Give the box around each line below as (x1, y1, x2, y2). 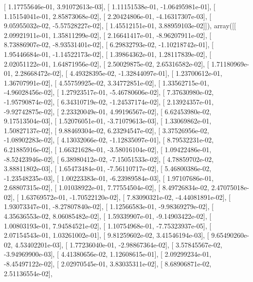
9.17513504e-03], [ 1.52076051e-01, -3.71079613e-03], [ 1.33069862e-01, (4, 116, 212, 126)
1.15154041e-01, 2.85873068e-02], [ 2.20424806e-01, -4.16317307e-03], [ (4, 11, 212, 21)
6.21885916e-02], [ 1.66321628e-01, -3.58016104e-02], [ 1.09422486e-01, (4, 144, 212, 154)
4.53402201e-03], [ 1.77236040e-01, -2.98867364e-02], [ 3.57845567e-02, (15, 239, 222, 249)
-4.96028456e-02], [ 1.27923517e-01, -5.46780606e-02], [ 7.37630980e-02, (4, 87, 214, 97)
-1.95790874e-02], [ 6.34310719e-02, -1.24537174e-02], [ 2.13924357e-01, (4, 96, 214, 106)
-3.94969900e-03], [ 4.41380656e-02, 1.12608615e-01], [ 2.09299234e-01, (4, 249, 212, 259)
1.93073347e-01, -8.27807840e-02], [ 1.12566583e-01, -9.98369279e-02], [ (4, 201, 214, 211)
